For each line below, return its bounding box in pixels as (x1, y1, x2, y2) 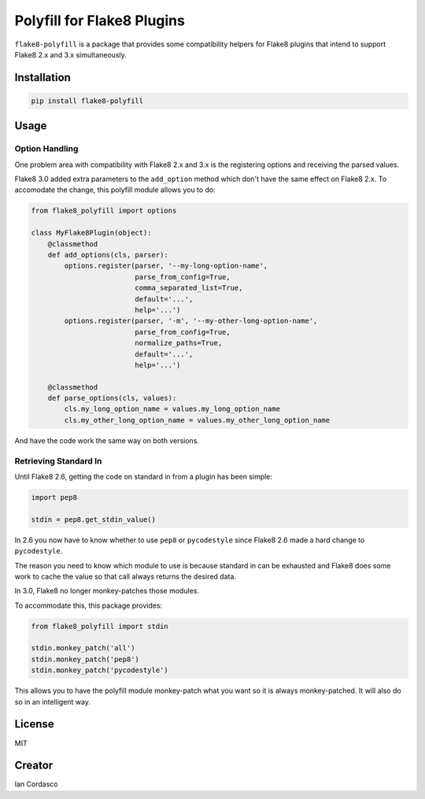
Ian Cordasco (14, 779, 58, 789)
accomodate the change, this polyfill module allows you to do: (14, 185, 216, 194)
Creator (14, 759, 54, 772)
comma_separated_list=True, (135, 283, 243, 293)
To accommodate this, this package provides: (14, 601, 163, 610)
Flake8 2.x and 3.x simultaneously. (14, 50, 128, 59)
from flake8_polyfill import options (31, 206, 177, 216)
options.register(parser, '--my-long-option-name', (64, 261, 268, 271)
